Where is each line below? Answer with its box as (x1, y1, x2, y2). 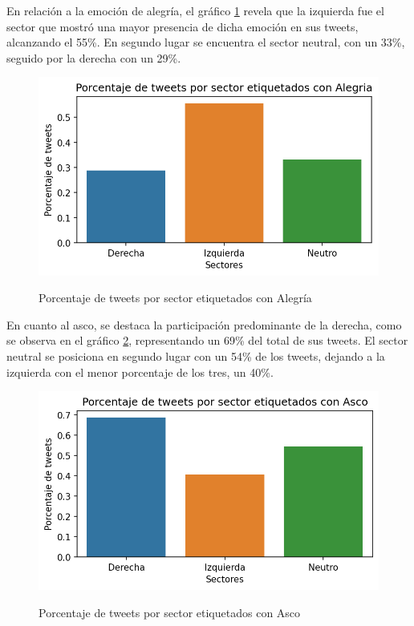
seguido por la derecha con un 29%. (6, 49, 181, 66)
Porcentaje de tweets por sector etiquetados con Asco (39, 604, 301, 620)
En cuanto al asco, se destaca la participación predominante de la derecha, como (6, 316, 402, 333)
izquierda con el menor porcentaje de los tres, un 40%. (6, 363, 274, 380)
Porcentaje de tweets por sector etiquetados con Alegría (39, 289, 312, 306)
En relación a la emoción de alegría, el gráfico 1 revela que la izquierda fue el (6, 2, 384, 18)
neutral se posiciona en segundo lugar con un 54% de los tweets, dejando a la (6, 347, 385, 364)
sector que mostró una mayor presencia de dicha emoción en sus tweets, (6, 18, 359, 34)
